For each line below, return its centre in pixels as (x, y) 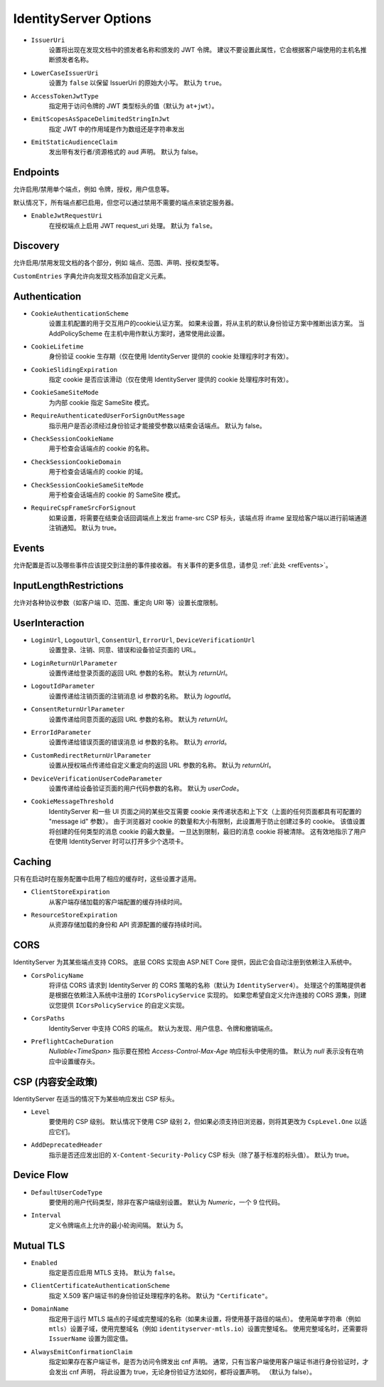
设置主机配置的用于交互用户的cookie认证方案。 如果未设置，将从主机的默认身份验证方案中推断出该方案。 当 (207, 324)
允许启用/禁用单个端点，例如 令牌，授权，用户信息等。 (93, 190)
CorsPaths (48, 1019)
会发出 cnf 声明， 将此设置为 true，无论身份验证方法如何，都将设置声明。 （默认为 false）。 (182, 1371)
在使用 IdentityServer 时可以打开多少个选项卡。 (118, 841)
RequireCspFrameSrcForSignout (84, 508)
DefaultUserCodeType (67, 1192)
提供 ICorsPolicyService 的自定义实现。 (124, 1005)
